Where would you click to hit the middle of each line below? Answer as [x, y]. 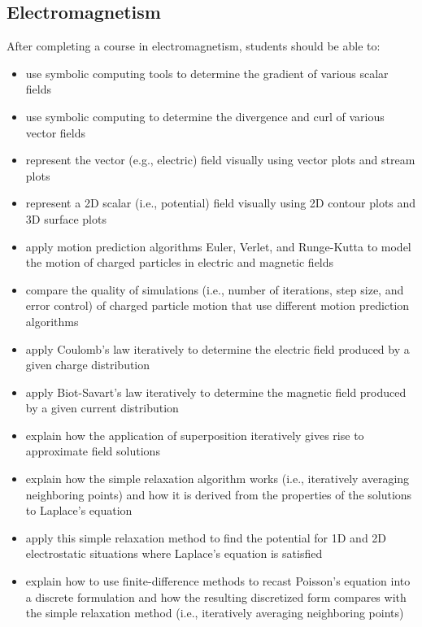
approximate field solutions [93, 451]
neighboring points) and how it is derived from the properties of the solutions [219, 494]
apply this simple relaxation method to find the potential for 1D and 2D [206, 537]
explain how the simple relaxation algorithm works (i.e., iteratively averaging [218, 479]
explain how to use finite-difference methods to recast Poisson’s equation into [218, 581]
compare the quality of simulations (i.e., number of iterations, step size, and [215, 289]
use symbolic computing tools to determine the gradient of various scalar [207, 73]
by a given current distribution [102, 408]
